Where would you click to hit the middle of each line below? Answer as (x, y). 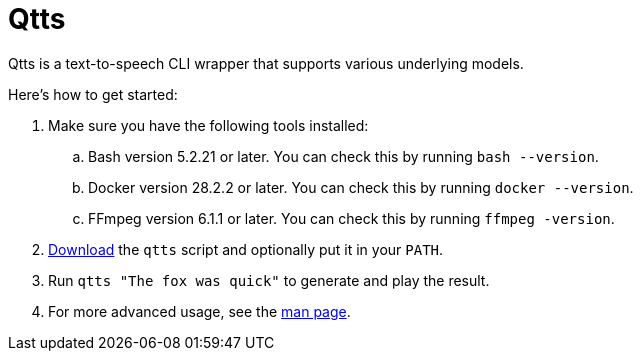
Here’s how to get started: (93, 94)
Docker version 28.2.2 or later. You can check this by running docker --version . (361, 187)
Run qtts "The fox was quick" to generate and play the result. (269, 280)
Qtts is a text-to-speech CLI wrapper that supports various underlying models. (266, 63)
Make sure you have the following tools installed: (208, 125)
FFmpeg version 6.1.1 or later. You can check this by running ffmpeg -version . (351, 218)
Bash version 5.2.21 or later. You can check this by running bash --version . (343, 156)
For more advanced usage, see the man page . (199, 311)
